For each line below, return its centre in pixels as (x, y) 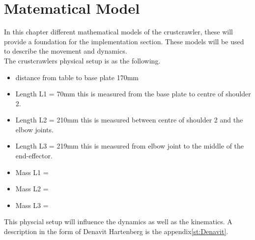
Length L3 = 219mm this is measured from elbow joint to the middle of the (130, 146)
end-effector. (34, 156)
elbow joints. (34, 129)
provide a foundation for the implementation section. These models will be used (124, 41)
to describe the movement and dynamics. (66, 51)
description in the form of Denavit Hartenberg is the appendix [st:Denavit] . (116, 231)
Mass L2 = (32, 189)
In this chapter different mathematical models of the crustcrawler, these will (118, 32)
